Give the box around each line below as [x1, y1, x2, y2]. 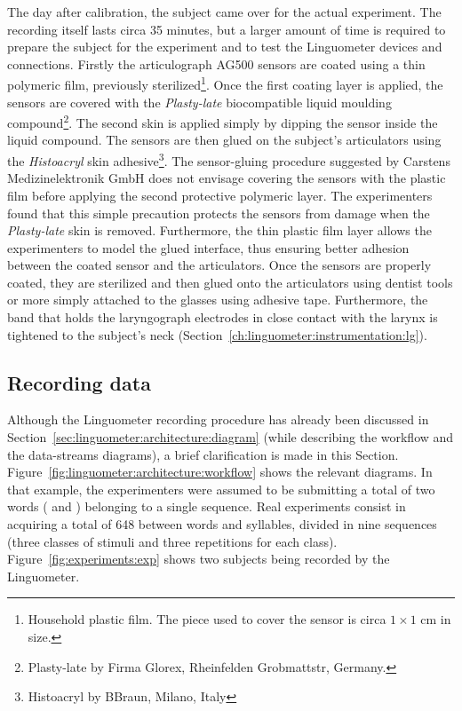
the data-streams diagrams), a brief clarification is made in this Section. [7, 445, 399, 463]
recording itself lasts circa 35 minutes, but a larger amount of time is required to [7, 20, 446, 38]
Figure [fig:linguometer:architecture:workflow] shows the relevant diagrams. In [7, 462, 433, 481]
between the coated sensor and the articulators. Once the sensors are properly [7, 256, 432, 274]
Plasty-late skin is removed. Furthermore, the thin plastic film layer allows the [7, 221, 432, 240]
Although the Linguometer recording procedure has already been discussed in [7, 410, 429, 429]
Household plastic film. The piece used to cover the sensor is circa [28, 610, 386, 628]
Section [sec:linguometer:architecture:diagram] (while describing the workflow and [7, 428, 454, 446]
